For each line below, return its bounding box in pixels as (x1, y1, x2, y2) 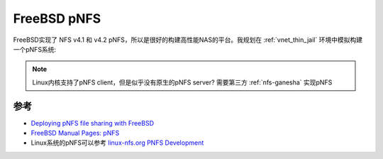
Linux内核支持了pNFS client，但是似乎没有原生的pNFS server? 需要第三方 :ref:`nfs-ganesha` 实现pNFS (32, 78, 333, 87)
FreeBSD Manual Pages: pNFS (30, 128, 120, 138)
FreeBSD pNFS (13, 11, 101, 26)
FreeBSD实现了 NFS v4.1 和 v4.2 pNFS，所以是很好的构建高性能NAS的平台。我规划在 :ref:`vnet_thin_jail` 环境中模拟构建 (13, 35, 363, 44)
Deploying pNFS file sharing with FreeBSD (30, 119, 154, 127)
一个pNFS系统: (13, 45, 57, 53)
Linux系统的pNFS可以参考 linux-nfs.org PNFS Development (30, 138, 204, 147)
